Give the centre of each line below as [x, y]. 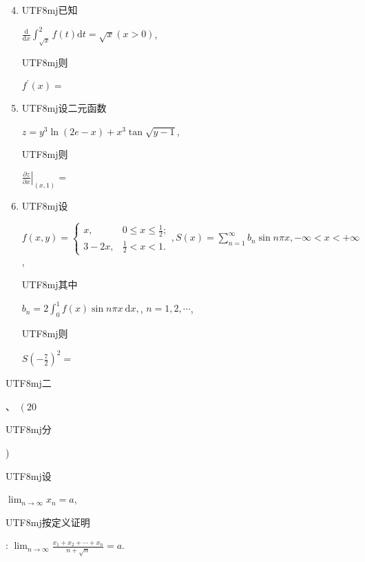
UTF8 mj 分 [29, 429]
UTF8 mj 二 [29, 383]
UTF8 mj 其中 [50, 284]
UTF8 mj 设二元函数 [64, 108]
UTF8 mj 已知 [50, 10]
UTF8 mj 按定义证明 [48, 522]
